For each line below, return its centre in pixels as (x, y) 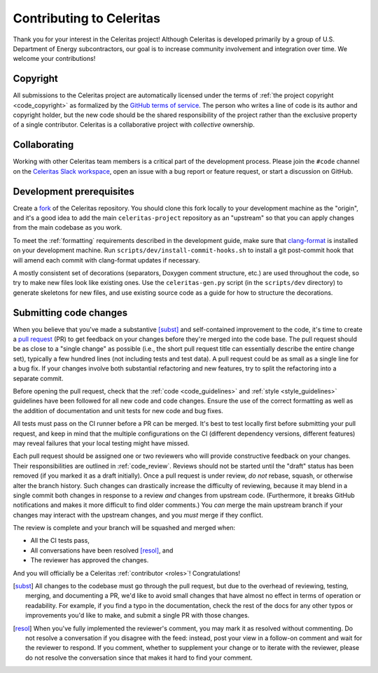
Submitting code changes (70, 313)
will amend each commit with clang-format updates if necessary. (107, 260)
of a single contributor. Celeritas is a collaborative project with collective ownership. (134, 125)
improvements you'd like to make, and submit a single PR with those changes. (138, 616)
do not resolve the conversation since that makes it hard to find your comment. (139, 658)
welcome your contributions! (54, 59)
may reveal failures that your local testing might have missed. (101, 443)
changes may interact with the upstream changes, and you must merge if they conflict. (138, 515)
